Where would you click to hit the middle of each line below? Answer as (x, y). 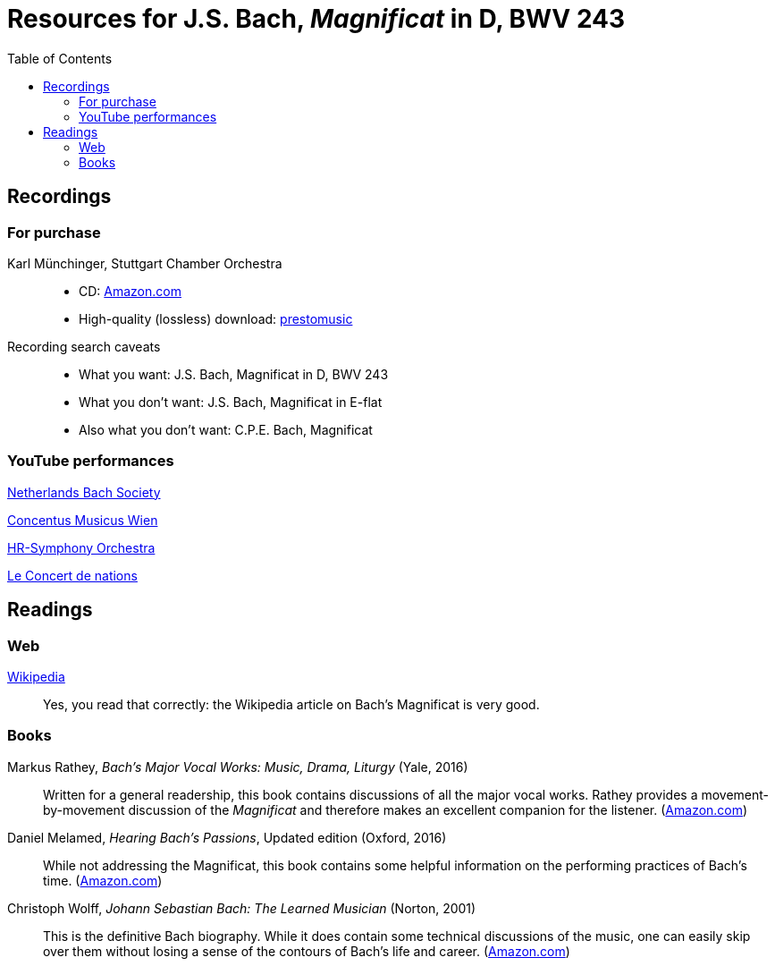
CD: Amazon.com (130, 291)
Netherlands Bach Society (84, 492)
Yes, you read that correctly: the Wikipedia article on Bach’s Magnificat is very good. (291, 704)
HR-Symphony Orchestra (81, 547)
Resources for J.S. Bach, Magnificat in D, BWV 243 (316, 19)
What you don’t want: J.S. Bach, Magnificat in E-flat (231, 402)
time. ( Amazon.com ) (103, 880)
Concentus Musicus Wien (83, 520)
